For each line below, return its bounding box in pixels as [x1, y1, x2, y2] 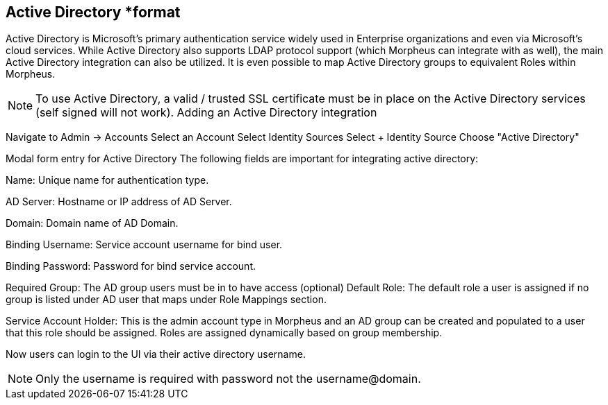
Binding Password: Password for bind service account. [6, 260, 256, 273]
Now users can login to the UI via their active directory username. [6, 348, 306, 361]
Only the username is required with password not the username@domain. [35, 372, 421, 386]
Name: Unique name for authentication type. [6, 174, 209, 187]
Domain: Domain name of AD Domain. [6, 217, 179, 230]
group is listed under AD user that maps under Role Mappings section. [6, 293, 327, 306]
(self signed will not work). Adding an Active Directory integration [35, 105, 377, 120]
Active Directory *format [6, 3, 181, 21]
